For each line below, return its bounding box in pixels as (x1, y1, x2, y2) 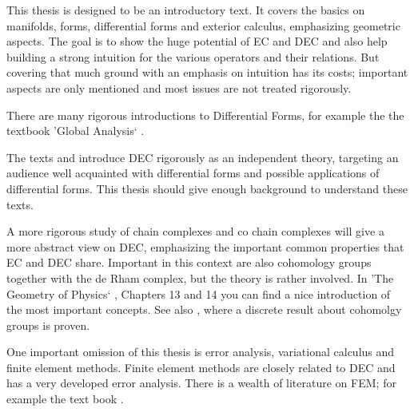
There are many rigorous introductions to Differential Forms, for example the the (6, 106, 404, 123)
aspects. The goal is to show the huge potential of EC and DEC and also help (6, 33, 388, 50)
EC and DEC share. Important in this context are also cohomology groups (6, 254, 372, 271)
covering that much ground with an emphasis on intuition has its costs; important (6, 64, 408, 81)
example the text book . (6, 390, 124, 407)
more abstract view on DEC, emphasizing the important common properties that (6, 238, 404, 255)
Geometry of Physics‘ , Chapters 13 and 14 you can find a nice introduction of (6, 285, 391, 302)
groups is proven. (6, 316, 90, 333)
